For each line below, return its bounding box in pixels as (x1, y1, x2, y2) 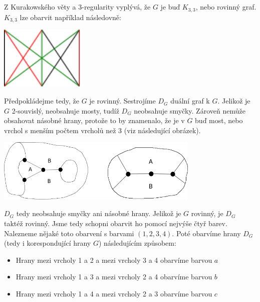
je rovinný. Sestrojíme (89, 95, 156, 106)
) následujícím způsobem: (98, 238, 176, 248)
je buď (160, 2, 180, 12)
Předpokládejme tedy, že (4, 95, 79, 106)
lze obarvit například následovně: (20, 12, 121, 22)
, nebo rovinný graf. (195, 2, 256, 12)
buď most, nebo (195, 115, 243, 126)
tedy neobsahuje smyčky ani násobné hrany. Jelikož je (16, 208, 181, 219)
